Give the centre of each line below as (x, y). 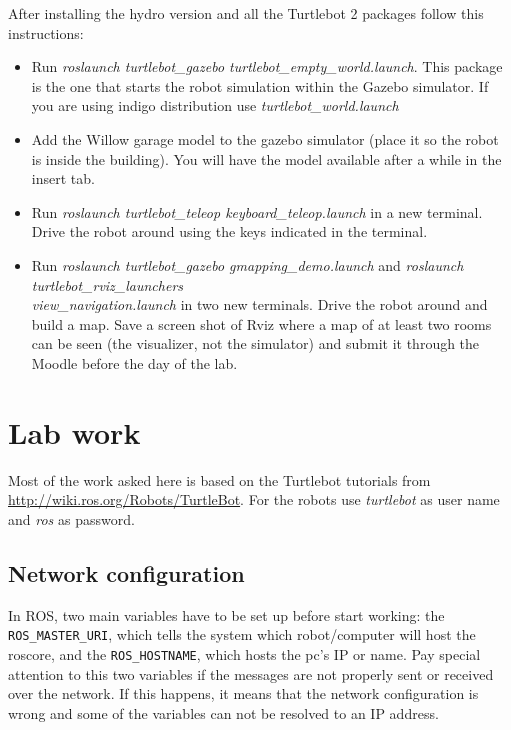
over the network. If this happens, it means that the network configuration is (243, 693)
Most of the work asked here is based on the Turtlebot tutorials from (219, 479)
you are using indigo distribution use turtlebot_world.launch (215, 105)
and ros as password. (71, 518)
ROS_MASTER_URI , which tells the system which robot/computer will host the (242, 634)
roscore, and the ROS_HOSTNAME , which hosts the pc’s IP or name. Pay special (244, 653)
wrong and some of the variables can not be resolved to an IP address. (223, 712)
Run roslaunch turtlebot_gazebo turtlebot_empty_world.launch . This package (267, 66)
